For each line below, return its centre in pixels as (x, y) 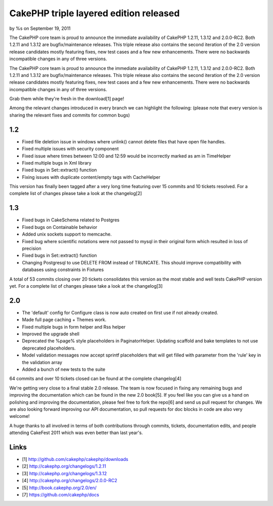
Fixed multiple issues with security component (70, 149)
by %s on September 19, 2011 (40, 28)
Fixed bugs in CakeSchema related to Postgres (71, 220)
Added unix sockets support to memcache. (67, 234)
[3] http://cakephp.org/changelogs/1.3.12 (64, 473)
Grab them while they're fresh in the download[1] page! (67, 99)
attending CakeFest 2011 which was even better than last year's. (76, 433)
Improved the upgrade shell (51, 334)
